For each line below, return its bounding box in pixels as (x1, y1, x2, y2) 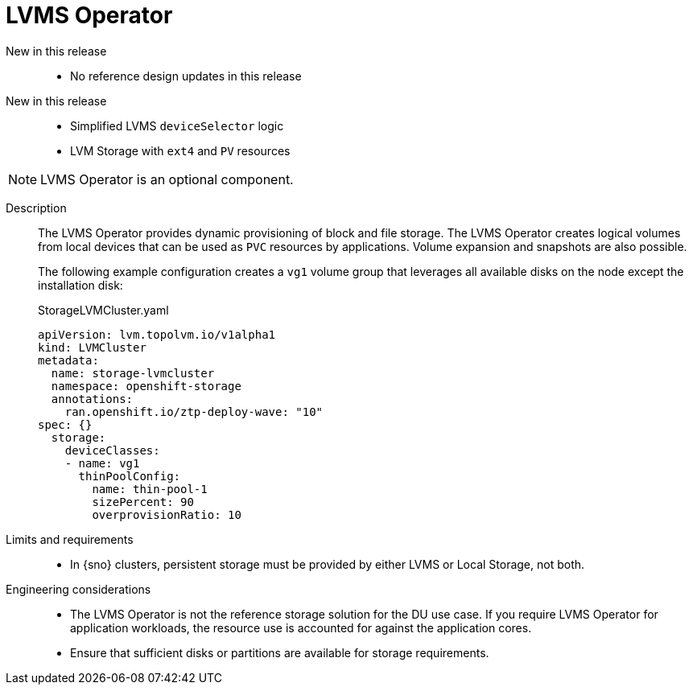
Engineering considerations (6, 582, 151, 596)
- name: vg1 (64, 456, 140, 470)
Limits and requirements (6, 532, 134, 546)
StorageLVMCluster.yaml (38, 302, 169, 317)
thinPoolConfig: (78, 469, 181, 483)
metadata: (38, 353, 99, 367)
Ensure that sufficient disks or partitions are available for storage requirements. (70, 645, 489, 660)
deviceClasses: (64, 443, 160, 457)
